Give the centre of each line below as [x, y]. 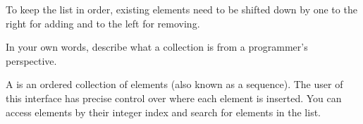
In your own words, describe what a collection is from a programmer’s [157, 47]
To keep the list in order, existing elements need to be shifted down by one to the [181, 9]
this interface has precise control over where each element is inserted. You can [174, 98]
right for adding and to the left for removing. [103, 23]
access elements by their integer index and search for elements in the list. [163, 112]
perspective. [31, 60]
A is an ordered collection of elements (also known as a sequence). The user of [174, 84]
